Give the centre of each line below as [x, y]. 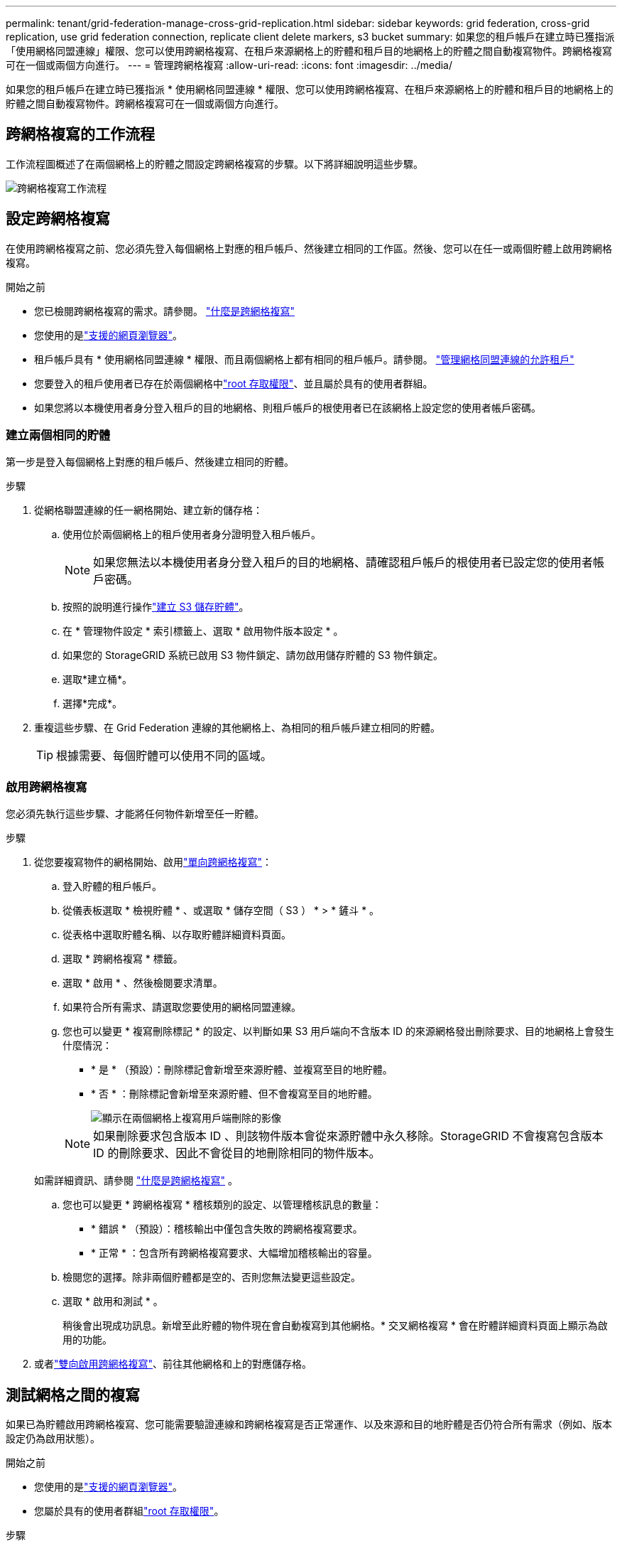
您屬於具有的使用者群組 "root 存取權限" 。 [129, 1511]
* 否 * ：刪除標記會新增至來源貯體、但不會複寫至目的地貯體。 [234, 1094]
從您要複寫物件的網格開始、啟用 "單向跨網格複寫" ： [153, 862]
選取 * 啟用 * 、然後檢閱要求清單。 [143, 983]
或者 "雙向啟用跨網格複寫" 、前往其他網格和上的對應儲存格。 [173, 1364]
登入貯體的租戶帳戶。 [112, 886]
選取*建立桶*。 [98, 680]
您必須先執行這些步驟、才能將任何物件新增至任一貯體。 [135, 814]
